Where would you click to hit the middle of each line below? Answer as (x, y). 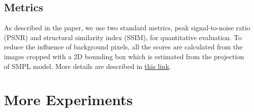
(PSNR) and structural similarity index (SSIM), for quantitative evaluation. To (123, 37)
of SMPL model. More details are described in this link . (88, 66)
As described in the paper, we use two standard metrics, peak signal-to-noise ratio (127, 28)
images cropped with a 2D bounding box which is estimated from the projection (124, 56)
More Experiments (69, 100)
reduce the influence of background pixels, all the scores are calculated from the (123, 47)
